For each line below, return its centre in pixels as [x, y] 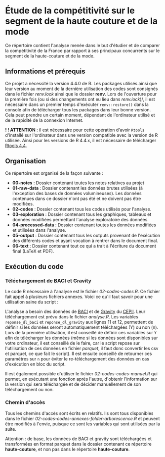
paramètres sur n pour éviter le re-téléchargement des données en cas [77, 359]
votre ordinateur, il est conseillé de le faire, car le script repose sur [72, 343]
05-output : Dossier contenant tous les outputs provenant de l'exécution [86, 235]
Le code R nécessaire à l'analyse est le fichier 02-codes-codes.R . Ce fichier [83, 292]
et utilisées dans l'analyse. [39, 230]
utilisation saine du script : [32, 302]
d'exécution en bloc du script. [35, 364]
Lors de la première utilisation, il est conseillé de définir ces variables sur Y [81, 333]
